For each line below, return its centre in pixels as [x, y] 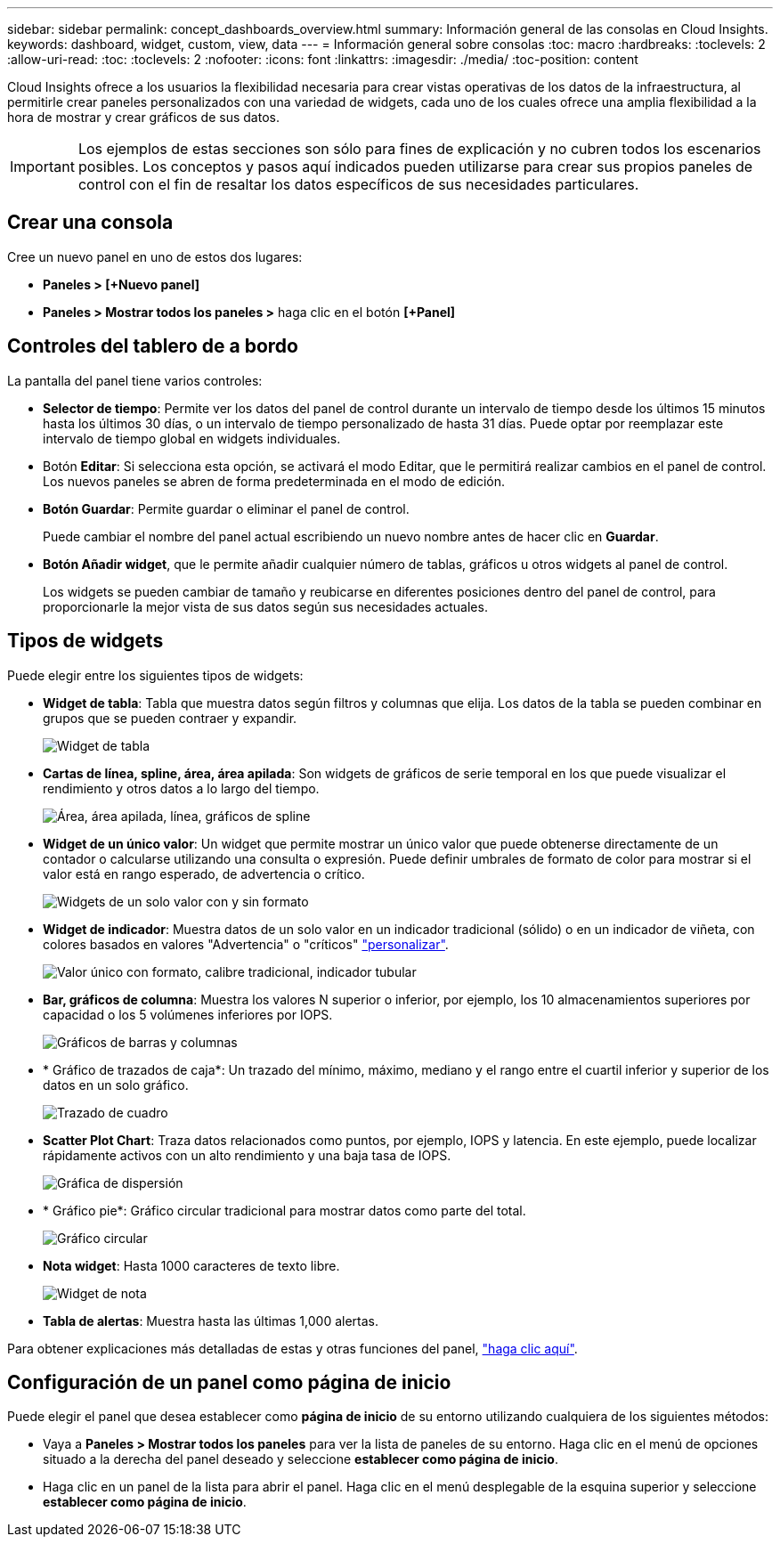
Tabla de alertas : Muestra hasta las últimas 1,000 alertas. [211, 1321]
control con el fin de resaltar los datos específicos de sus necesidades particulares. [358, 184]
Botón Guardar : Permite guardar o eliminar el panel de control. [226, 508]
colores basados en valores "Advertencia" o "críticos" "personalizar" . [246, 944]
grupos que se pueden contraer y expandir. [170, 718]
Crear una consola [90, 223]
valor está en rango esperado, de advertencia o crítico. [204, 874]
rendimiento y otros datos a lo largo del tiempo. [181, 788]
